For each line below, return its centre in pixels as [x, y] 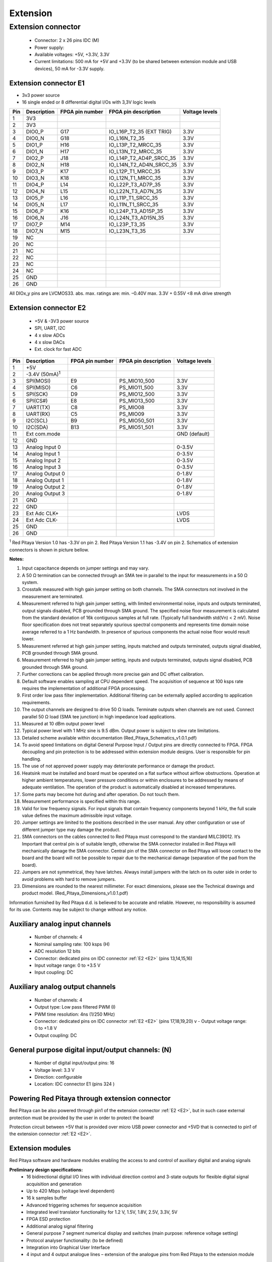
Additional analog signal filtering [60, 1226]
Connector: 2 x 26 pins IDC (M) [67, 40]
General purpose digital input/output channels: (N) [90, 1050]
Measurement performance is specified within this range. [81, 801]
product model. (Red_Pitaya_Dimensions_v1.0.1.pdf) [75, 893]
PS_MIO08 [132, 407]
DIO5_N [35, 204]
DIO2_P [35, 158]
